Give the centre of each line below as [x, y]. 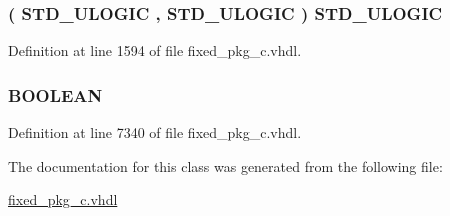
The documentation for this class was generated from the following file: [225, 165]
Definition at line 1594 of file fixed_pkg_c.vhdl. [155, 50]
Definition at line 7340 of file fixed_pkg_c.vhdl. [155, 132]
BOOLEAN [55, 94]
